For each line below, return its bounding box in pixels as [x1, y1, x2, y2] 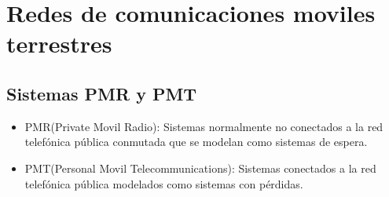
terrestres [6, 27, 112, 60]
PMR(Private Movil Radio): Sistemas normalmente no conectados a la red [24, 118, 383, 134]
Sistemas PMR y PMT [6, 81, 197, 105]
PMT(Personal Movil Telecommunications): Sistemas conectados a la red [24, 159, 376, 176]
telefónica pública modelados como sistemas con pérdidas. [24, 175, 303, 192]
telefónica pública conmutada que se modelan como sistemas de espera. [24, 133, 368, 150]
